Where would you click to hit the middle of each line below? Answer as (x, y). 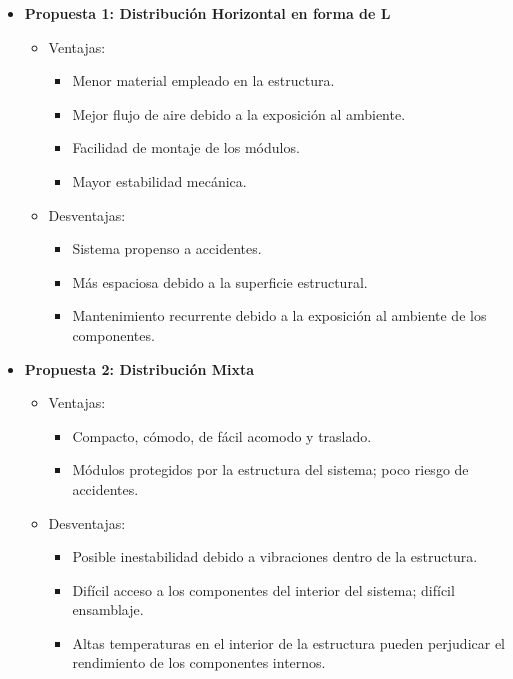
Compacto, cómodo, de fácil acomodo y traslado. (222, 435)
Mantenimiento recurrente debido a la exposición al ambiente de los (279, 315)
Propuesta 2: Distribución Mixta (139, 368)
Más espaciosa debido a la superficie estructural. (220, 281)
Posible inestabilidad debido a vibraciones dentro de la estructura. (275, 556)
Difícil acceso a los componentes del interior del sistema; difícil (263, 589)
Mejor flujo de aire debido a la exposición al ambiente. (239, 113)
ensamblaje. (108, 609)
